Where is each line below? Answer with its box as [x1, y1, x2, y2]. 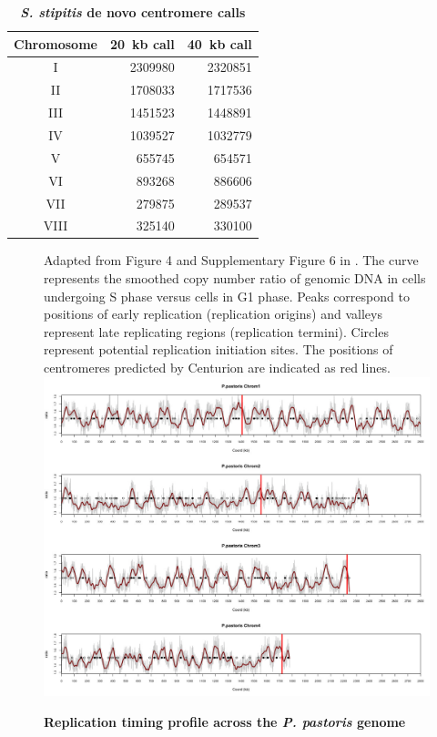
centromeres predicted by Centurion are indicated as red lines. [44, 358, 391, 376]
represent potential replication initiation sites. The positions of [44, 340, 393, 359]
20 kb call [109, 34, 175, 53]
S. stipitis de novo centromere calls [20, 3, 246, 21]
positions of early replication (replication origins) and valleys [44, 304, 382, 323]
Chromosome [14, 34, 97, 53]
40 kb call [187, 34, 252, 53]
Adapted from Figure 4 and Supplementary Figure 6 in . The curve [44, 251, 419, 270]
